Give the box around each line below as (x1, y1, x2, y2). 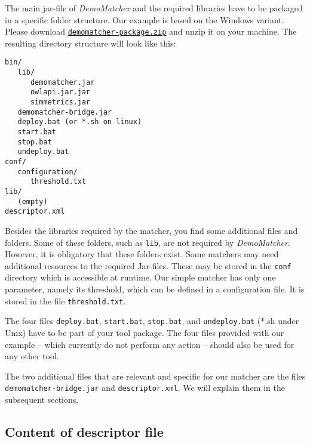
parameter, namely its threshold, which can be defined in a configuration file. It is (5, 283, 305, 295)
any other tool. (5, 350, 59, 362)
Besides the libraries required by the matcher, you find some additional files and (5, 224, 298, 236)
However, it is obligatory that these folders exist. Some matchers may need (5, 248, 279, 260)
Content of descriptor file (5, 422, 164, 440)
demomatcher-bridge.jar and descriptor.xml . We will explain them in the (5, 381, 285, 394)
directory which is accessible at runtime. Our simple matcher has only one (5, 271, 276, 283)
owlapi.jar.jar (30, 88, 91, 97)
